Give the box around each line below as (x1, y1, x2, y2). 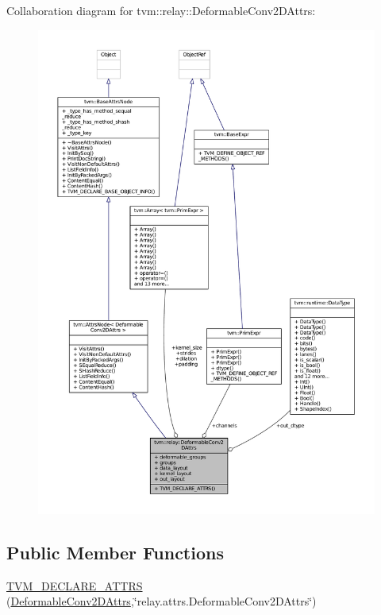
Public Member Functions (6, 540, 224, 564)
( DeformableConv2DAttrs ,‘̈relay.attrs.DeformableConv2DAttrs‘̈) (6, 593, 317, 609)
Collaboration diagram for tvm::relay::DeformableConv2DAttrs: (6, 2, 316, 18)
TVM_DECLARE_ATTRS (6, 577, 143, 594)
